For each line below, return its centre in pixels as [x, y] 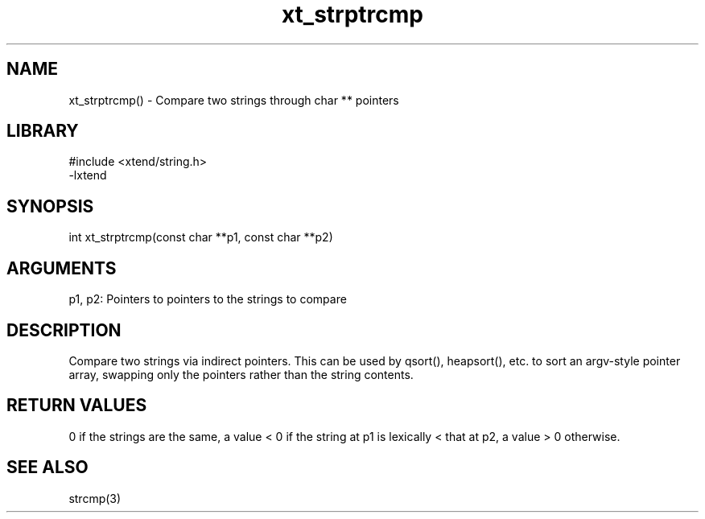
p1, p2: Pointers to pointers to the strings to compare [208, 299]
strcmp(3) [95, 498]
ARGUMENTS [62, 268]
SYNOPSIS [50, 206]
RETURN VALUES [77, 406]
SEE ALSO [47, 468]
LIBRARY [43, 131]
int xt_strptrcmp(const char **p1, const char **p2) [201, 237]
